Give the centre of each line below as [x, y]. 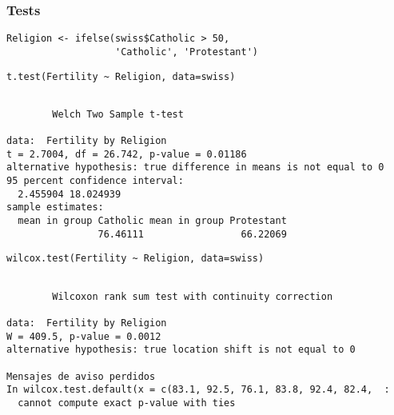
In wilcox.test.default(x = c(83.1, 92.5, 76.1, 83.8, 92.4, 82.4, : [198, 390]
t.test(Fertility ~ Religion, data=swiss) [121, 76]
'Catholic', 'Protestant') [187, 52]
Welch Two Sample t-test [118, 114]
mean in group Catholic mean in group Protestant [152, 221]
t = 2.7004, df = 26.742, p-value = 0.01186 [127, 154]
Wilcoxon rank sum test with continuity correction [193, 296]
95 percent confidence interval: [95, 181]
